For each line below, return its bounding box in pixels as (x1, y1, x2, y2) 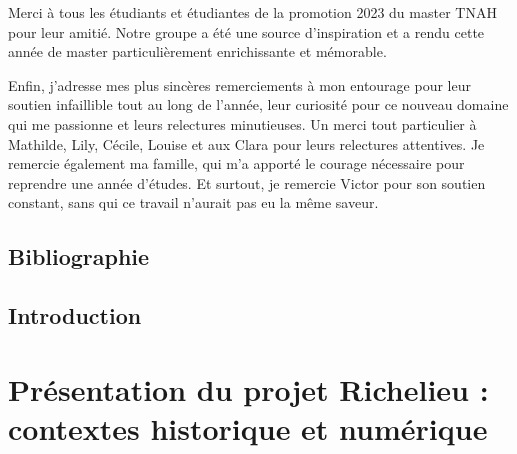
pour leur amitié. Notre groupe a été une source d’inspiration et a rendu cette (8, 21, 485, 42)
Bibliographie (8, 241, 150, 272)
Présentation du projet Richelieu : (8, 368, 489, 409)
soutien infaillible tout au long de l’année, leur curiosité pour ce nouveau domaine (8, 94, 509, 115)
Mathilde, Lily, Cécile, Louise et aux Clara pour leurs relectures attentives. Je (8, 133, 485, 154)
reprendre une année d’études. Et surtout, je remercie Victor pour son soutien (8, 172, 486, 193)
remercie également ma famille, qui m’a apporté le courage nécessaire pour (8, 153, 465, 174)
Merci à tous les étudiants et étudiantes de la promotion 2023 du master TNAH (8, 2, 497, 22)
